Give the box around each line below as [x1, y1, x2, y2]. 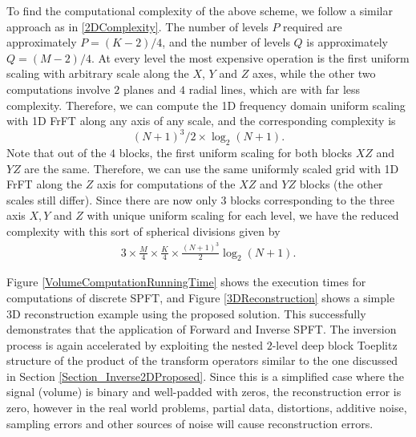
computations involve [6, 80, 111, 97]
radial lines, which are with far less [188, 80, 361, 97]
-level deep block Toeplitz [272, 336, 398, 353]
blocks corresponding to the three [230, 191, 394, 208]
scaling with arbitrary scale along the [6, 65, 189, 82]
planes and [123, 80, 176, 97]
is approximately [306, 34, 388, 51]
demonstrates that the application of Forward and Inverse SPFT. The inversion [6, 321, 397, 338]
